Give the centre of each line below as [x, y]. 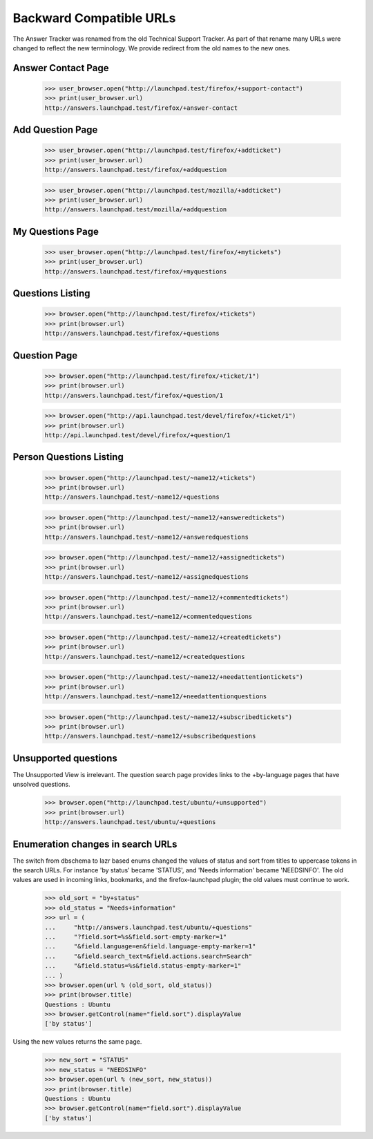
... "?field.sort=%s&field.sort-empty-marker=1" [136, 937]
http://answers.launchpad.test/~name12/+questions [132, 497]
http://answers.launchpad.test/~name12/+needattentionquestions [156, 697]
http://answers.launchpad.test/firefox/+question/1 [134, 395]
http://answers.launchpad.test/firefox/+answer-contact [141, 108]
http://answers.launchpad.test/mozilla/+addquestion [136, 210]
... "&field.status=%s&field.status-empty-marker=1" [143, 966]
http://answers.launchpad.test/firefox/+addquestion [136, 170]
